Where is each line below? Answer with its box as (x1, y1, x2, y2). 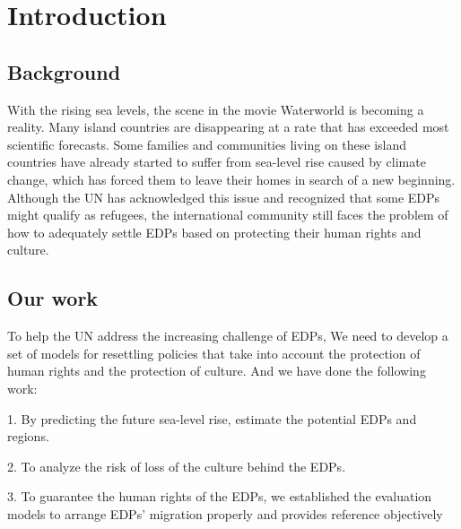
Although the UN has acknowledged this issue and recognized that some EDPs (7, 187, 440, 206)
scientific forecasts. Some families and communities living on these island (7, 134, 407, 153)
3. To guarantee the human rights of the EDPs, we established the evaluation (7, 487, 432, 506)
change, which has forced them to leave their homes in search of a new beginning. (7, 169, 456, 188)
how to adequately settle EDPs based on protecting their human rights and (7, 222, 422, 241)
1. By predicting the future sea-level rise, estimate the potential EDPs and (7, 409, 417, 428)
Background (7, 57, 121, 85)
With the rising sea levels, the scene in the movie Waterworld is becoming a (7, 100, 424, 118)
